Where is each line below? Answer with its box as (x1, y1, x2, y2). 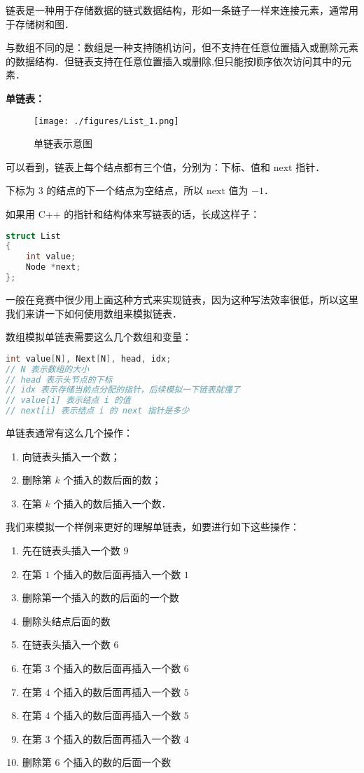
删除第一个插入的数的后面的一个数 (22, 590, 179, 605)
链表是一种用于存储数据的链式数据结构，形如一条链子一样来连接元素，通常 (6, 3, 349, 17)
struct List (6, 231, 61, 241)
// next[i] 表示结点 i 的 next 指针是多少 (6, 406, 190, 416)
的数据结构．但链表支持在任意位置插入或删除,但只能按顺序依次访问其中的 (6, 53, 342, 68)
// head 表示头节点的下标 (6, 374, 113, 385)
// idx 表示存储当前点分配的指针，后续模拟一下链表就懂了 (6, 385, 241, 395)
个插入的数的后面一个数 (63, 755, 171, 769)
